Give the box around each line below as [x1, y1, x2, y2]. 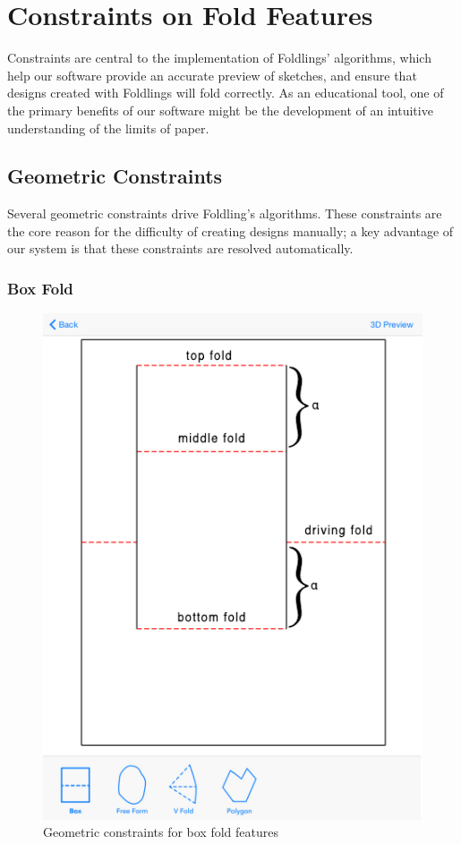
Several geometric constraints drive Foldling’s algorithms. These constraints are [7, 204, 442, 223]
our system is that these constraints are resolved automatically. [7, 239, 354, 258]
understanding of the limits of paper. [7, 118, 209, 137]
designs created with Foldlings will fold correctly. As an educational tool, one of [7, 83, 444, 102]
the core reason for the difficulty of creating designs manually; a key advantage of [7, 221, 454, 240]
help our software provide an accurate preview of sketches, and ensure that [7, 65, 417, 84]
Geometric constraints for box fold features [43, 823, 278, 841]
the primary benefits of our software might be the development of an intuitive [7, 100, 433, 119]
